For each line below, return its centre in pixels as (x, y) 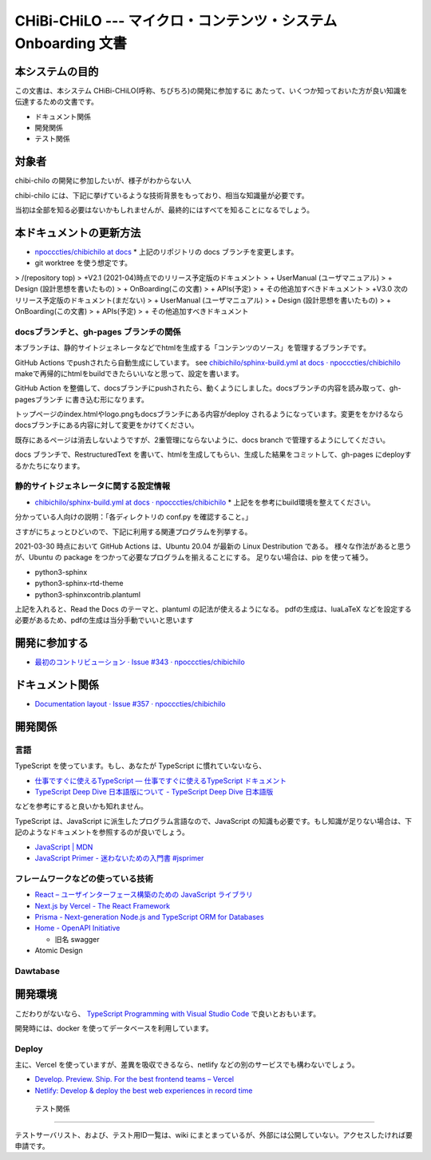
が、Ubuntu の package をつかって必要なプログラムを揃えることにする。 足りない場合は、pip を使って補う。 (194, 557)
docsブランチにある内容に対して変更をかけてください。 (107, 425)
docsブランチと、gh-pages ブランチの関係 (98, 331)
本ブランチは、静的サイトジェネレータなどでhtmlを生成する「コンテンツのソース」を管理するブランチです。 (193, 348)
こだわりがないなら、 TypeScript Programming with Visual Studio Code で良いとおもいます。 (168, 1013)
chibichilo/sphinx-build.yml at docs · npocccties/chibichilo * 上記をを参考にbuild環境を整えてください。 (205, 502)
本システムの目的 (57, 71)
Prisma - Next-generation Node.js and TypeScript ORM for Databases (149, 917)
